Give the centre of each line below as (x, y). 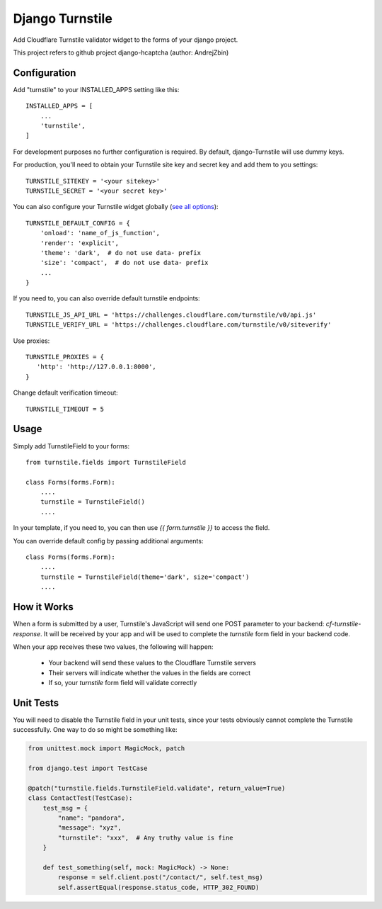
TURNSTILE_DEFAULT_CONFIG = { (78, 223)
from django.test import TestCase (88, 768)
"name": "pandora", (91, 818)
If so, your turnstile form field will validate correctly (123, 683)
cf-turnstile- (343, 624)
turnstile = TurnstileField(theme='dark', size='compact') (145, 577)
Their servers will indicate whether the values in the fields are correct (150, 672)
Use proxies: (31, 341)
